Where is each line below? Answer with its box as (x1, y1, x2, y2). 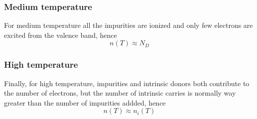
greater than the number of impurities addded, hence (4, 97, 166, 108)
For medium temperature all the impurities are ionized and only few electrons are (4, 20, 253, 30)
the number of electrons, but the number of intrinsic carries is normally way (4, 88, 236, 98)
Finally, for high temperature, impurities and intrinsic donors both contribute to (4, 78, 250, 88)
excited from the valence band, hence (4, 29, 117, 40)
